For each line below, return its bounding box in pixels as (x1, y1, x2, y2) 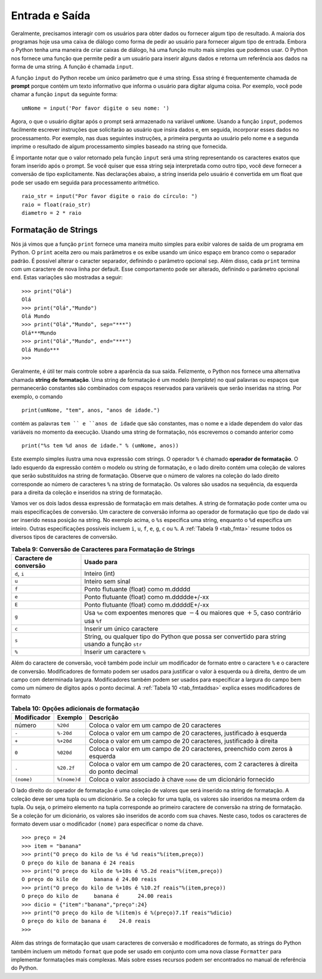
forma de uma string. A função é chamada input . (11, 63, 134, 70)
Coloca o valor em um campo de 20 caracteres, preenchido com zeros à (88, 745, 293, 753)
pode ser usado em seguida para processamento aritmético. (11, 179, 160, 186)
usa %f (84, 617, 103, 625)
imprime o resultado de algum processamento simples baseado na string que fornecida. (11, 143, 228, 150)
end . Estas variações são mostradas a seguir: (11, 274, 123, 281)
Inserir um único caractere (84, 625, 159, 633)
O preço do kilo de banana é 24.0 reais (21, 918, 151, 925)
